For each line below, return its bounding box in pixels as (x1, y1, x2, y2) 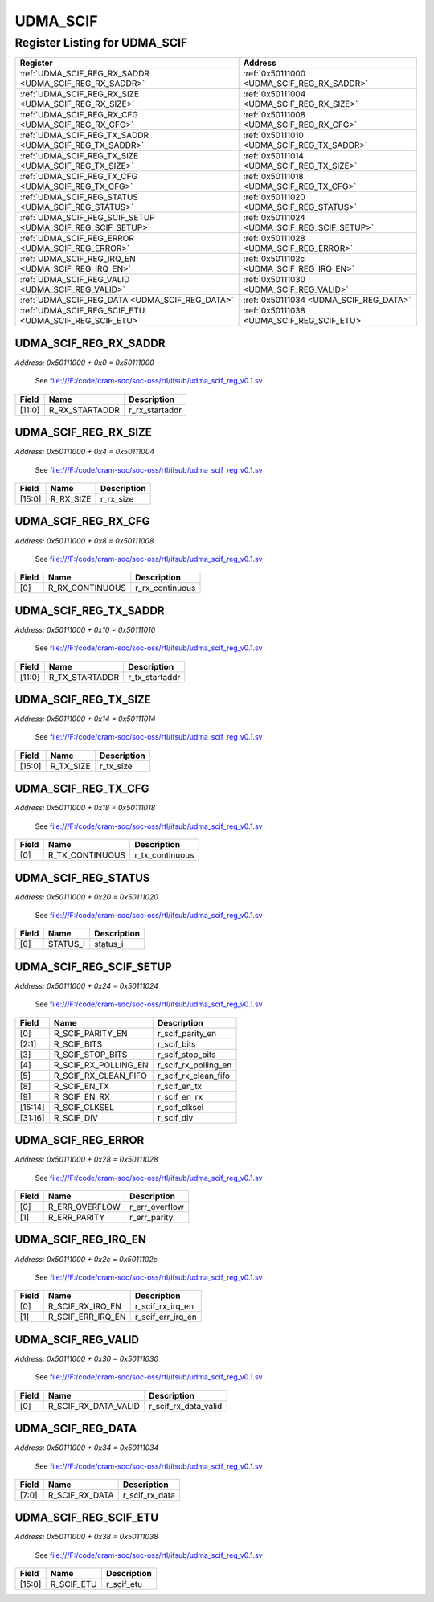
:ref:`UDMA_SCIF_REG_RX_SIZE (19, 88, 140, 100)
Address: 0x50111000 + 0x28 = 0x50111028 (14, 1154, 158, 1165)
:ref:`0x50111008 (243, 109, 305, 121)
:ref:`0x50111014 (243, 150, 305, 162)
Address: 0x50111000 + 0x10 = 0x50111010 (14, 625, 156, 634)
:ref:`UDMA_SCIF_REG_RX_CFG (19, 109, 138, 121)
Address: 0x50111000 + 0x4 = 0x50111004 (14, 447, 155, 457)
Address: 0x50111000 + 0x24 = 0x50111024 (14, 981, 158, 990)
